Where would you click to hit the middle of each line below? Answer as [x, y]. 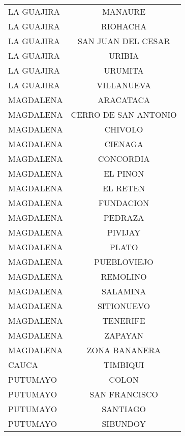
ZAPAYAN [124, 335]
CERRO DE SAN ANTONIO [124, 114]
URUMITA [124, 70]
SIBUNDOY [124, 424]
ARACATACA [124, 100]
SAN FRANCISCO [124, 394]
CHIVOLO [124, 129]
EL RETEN [124, 188]
